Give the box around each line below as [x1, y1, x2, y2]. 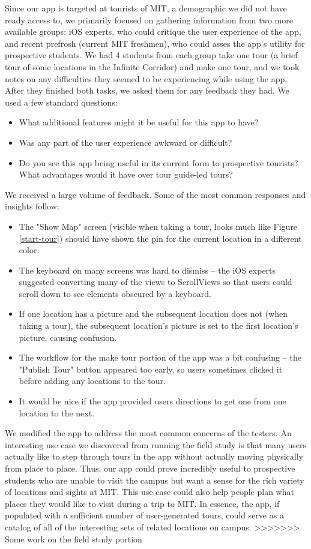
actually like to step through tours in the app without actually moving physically [5, 450, 303, 463]
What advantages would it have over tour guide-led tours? [19, 168, 233, 181]
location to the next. [19, 406, 95, 419]
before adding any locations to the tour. [19, 374, 166, 387]
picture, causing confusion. [19, 331, 117, 343]
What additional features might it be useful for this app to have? [19, 116, 259, 128]
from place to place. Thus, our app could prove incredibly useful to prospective [5, 462, 295, 474]
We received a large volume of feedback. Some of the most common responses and [5, 188, 306, 200]
